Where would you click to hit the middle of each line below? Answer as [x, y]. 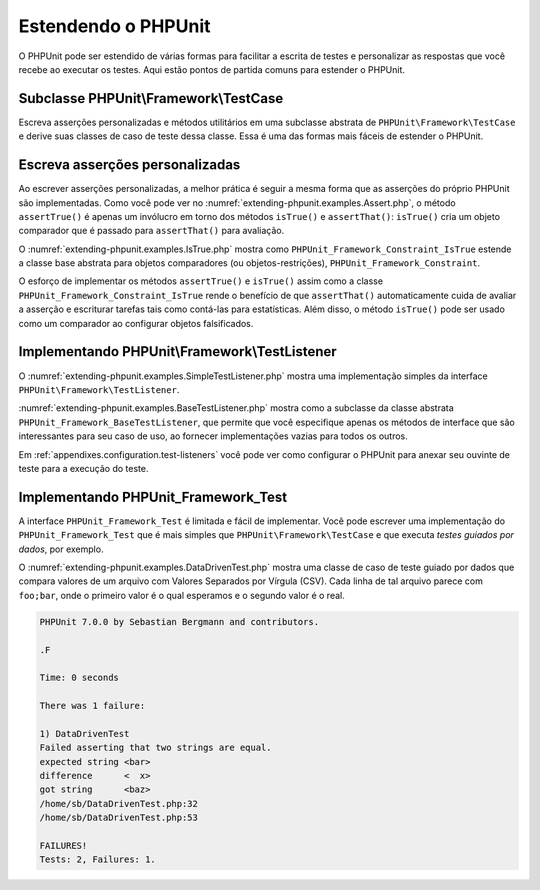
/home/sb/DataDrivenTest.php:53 [119, 818]
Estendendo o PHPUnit [114, 26]
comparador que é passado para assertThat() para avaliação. [151, 231]
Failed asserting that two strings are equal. [155, 748]
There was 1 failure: [92, 706]
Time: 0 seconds [79, 678]
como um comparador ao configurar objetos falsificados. [136, 323]
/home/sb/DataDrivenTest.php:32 [119, 803]
